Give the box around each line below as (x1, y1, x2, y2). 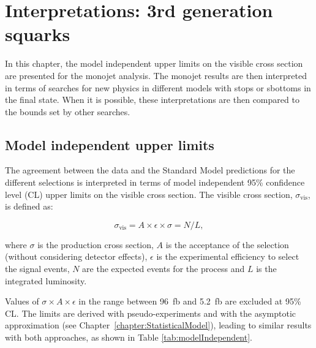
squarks (5, 21, 70, 47)
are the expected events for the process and (82, 262, 245, 275)
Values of (5, 295, 39, 308)
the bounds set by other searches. (5, 105, 130, 118)
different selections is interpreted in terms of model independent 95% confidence (5, 176, 305, 189)
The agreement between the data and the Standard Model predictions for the (5, 164, 295, 176)
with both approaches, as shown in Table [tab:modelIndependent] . (5, 331, 253, 344)
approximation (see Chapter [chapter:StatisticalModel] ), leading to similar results (5, 319, 312, 331)
